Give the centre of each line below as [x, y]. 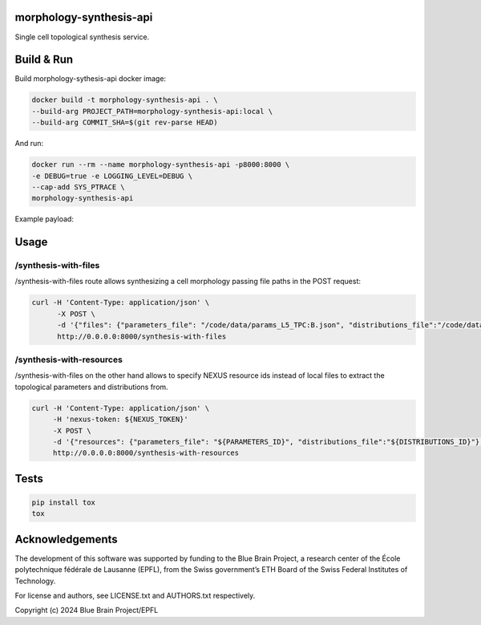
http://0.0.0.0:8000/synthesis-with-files [142, 336]
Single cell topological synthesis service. [82, 37]
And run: [29, 144]
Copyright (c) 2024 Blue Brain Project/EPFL [87, 611]
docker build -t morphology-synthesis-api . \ [125, 100]
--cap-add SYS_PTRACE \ [79, 187]
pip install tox [64, 502]
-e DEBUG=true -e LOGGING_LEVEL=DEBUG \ [112, 176]
